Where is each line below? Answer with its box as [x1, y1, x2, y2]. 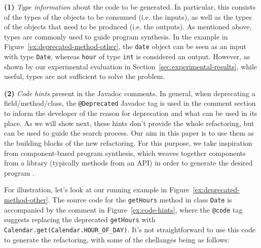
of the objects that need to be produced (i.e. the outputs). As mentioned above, [4, 21, 252, 32]
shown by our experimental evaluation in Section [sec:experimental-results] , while [4, 61, 257, 71]
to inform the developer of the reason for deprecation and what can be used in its [4, 108, 257, 118]
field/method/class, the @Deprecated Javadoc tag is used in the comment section [4, 98, 256, 108]
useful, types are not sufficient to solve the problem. [4, 71, 165, 81]
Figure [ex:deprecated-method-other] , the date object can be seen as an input [4, 41, 246, 52]
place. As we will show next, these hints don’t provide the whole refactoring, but [4, 117, 254, 128]
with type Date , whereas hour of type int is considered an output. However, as [4, 51, 250, 62]
